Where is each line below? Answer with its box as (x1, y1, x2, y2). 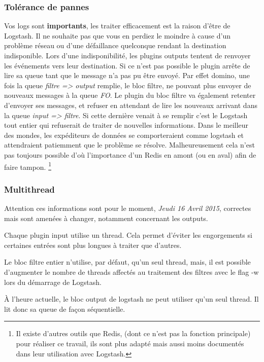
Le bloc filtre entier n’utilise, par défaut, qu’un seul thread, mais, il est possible (4, 257, 251, 267)
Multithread (4, 183, 55, 195)
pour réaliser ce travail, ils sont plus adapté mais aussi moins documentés (16, 338, 244, 348)
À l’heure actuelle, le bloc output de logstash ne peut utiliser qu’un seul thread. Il (4, 294, 259, 304)
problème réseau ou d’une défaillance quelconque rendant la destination (4, 40, 226, 51)
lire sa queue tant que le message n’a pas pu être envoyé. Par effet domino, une (4, 70, 250, 81)
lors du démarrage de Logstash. (4, 276, 102, 287)
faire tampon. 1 (4, 160, 52, 172)
